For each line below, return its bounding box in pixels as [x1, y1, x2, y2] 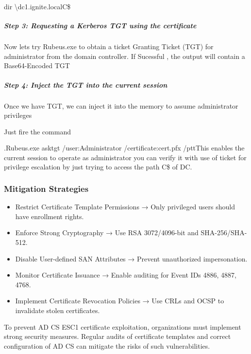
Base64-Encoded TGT [4, 60, 70, 71]
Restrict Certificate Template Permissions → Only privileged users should [15, 202, 235, 212]
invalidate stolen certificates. [15, 305, 100, 316]
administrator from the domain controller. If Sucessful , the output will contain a [4, 51, 245, 61]
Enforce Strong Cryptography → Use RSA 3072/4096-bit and [15, 227, 199, 238]
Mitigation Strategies [4, 182, 89, 194]
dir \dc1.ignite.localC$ [4, 1, 71, 11]
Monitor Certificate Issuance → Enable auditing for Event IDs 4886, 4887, [15, 270, 236, 280]
